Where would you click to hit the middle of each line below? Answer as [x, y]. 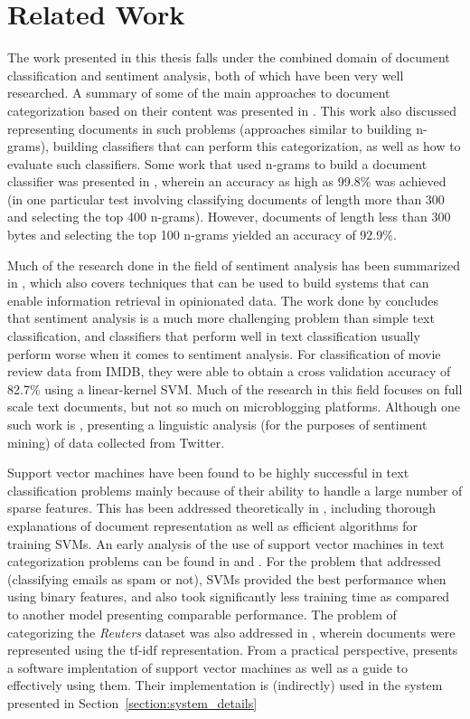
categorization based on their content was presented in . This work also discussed [232, 110]
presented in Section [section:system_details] [132, 702]
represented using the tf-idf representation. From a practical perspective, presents [233, 650]
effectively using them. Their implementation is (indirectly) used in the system [225, 685]
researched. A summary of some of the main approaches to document [199, 93]
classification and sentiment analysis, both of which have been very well [206, 75]
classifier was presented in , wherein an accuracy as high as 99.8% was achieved [227, 181]
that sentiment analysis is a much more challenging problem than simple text [221, 318]
